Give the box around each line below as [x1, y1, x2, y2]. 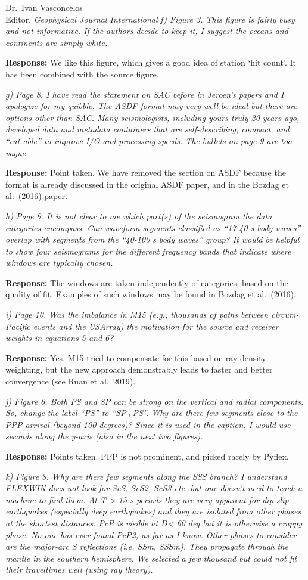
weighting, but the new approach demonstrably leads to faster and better [5, 363, 273, 376]
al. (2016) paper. [5, 190, 67, 202]
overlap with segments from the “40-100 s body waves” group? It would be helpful [5, 233, 300, 246]
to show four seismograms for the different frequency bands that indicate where [5, 244, 291, 257]
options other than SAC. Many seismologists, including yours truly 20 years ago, [5, 111, 300, 123]
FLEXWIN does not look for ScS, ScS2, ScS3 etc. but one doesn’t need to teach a [5, 482, 303, 494]
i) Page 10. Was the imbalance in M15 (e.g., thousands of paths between [5, 308, 269, 321]
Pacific [5, 320, 30, 332]
